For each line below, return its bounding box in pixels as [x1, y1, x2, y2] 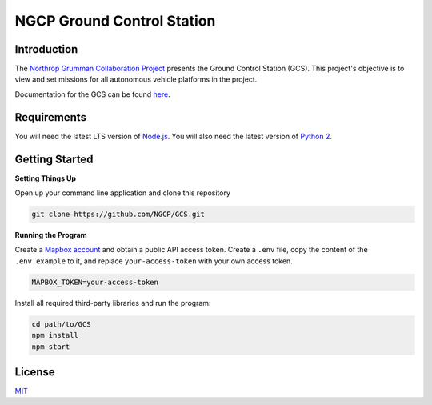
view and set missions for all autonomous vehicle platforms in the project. [14, 74, 258, 84]
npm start [31, 342, 70, 351]
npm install [31, 331, 79, 340]
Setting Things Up [14, 173, 76, 183]
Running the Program [14, 231, 87, 240]
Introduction [14, 42, 78, 56]
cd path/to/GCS [31, 319, 91, 328]
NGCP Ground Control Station [14, 12, 216, 30]
